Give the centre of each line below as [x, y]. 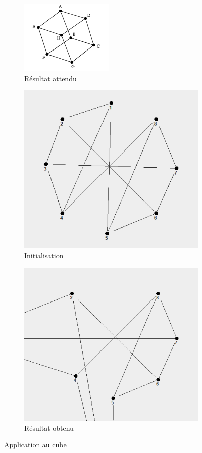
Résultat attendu [50, 78]
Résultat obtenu [49, 427]
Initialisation [44, 255]
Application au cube [35, 445]
